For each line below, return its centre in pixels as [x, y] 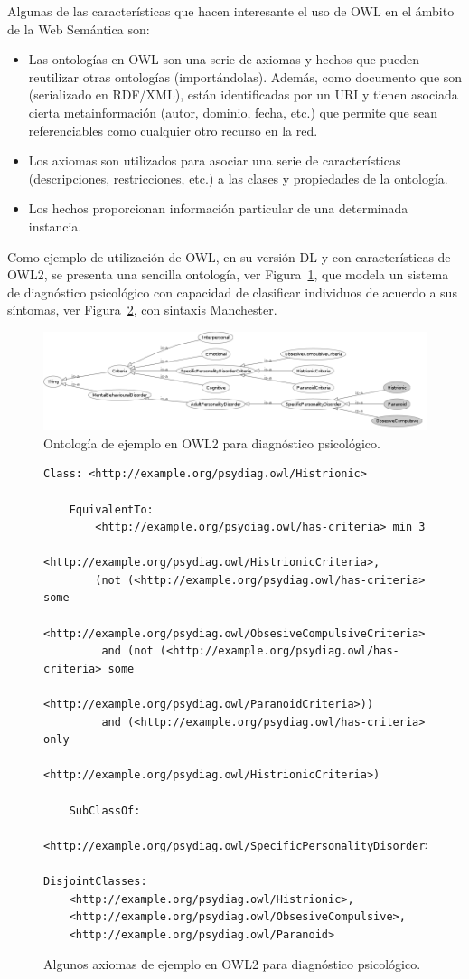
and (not [127, 651]
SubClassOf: [105, 810]
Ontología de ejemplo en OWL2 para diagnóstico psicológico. [212, 442]
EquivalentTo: [111, 509]
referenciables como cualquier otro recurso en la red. [173, 130]
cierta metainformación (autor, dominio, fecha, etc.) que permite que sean [233, 112]
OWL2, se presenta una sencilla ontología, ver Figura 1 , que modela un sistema [228, 274]
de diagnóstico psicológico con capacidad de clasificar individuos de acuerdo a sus [232, 292]
